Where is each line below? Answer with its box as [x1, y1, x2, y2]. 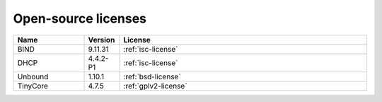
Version [88, 35, 115, 45]
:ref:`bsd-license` [123, 72, 181, 81]
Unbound [17, 72, 49, 81]
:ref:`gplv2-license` [123, 81, 187, 91]
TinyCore [17, 81, 49, 91]
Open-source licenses [13, 11, 147, 26]
